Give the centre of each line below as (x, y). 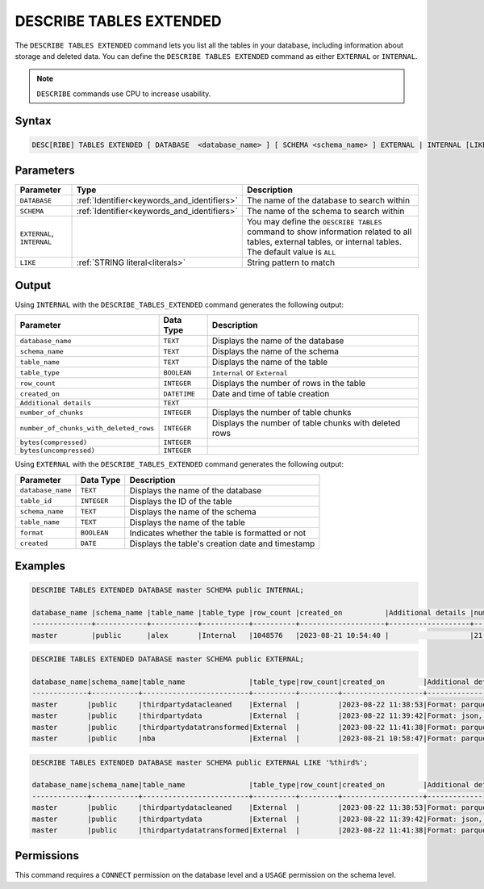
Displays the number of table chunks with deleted (306, 423)
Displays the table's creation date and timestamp (222, 543)
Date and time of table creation (271, 394)
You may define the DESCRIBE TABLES (314, 222)
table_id (36, 501)
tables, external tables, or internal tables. (324, 242)
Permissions (47, 856)
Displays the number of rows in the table (289, 384)
